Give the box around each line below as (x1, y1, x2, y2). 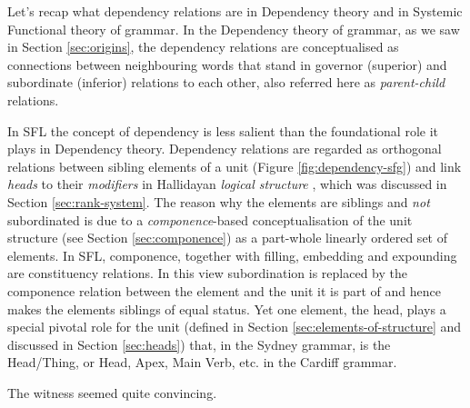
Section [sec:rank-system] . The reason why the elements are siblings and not (7, 192, 430, 211)
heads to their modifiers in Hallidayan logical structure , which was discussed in (7, 174, 447, 194)
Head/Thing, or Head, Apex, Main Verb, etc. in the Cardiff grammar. (7, 353, 397, 372)
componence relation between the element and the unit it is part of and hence (7, 281, 441, 300)
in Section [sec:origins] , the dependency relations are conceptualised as (7, 37, 399, 56)
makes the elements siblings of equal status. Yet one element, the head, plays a (7, 299, 446, 318)
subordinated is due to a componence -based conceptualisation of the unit (7, 210, 413, 229)
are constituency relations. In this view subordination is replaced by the (7, 264, 408, 283)
